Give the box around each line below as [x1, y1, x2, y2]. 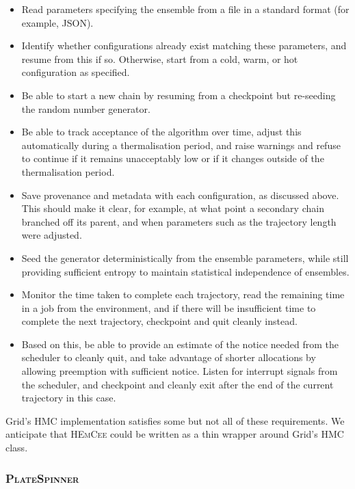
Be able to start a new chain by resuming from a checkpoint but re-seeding [21, 88, 336, 102]
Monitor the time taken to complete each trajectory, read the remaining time [21, 287, 345, 302]
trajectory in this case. [21, 391, 116, 405]
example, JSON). [21, 15, 94, 29]
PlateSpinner [5, 469, 79, 486]
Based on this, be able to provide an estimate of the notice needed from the [21, 336, 339, 351]
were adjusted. [21, 228, 82, 242]
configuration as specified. [21, 65, 130, 79]
